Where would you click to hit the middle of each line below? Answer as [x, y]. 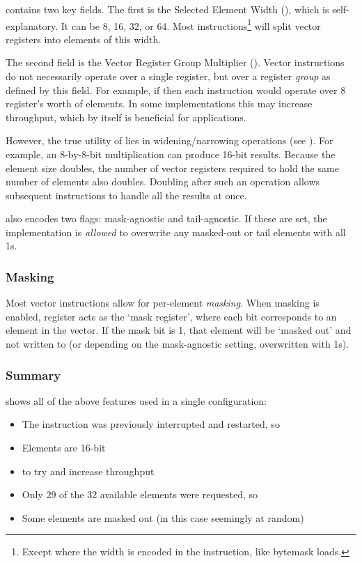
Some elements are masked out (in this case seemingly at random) [163, 517]
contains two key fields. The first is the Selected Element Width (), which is [167, 9]
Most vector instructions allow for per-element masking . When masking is [163, 303]
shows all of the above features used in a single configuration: [136, 400]
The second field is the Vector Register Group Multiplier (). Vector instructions [175, 62]
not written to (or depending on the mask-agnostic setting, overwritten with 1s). [178, 344]
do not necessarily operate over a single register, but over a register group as [168, 76]
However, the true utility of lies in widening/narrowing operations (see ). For [170, 140]
